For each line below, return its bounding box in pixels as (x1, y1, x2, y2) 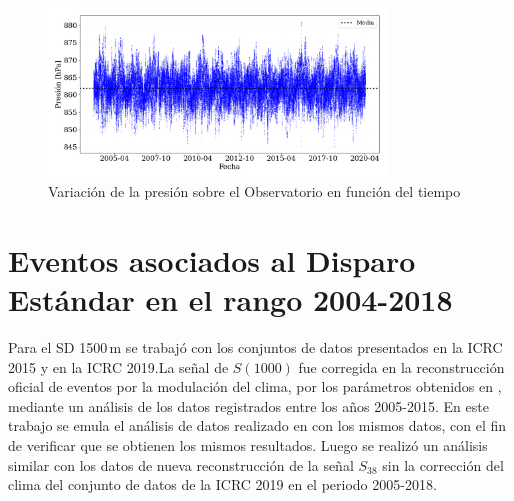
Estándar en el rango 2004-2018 (8, 279, 453, 320)
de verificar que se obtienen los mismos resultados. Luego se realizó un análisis (8, 435, 488, 456)
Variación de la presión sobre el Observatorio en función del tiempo (48, 181, 461, 202)
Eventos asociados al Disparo (8, 239, 416, 280)
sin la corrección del (382, 454, 504, 475)
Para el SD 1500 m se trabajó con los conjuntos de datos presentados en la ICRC (8, 337, 503, 358)
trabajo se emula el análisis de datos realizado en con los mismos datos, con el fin (8, 415, 507, 436)
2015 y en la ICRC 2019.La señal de (8, 356, 229, 377)
